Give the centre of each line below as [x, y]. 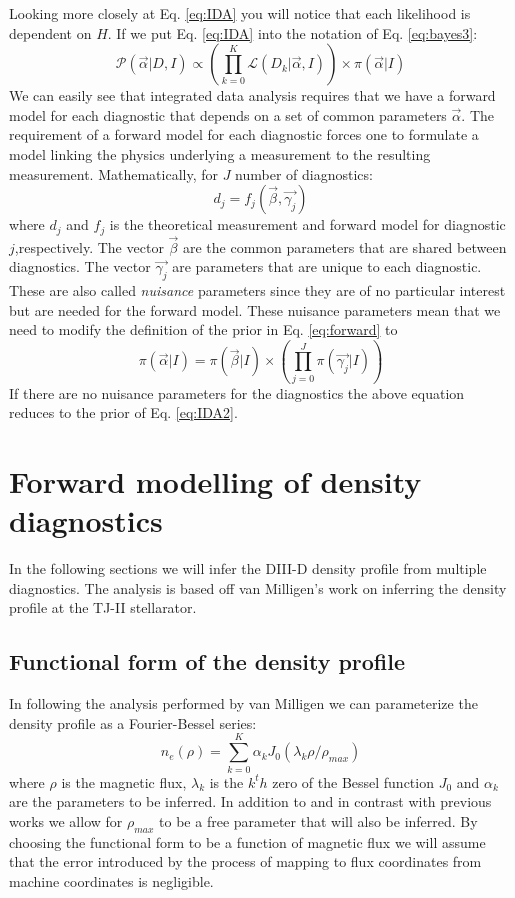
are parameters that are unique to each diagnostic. [327, 266]
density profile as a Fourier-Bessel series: [133, 722]
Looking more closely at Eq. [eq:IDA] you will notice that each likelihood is [240, 13]
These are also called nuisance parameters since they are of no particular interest [257, 290]
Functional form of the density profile [207, 661]
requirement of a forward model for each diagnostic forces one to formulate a [244, 134]
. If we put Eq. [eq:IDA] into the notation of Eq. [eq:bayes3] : [292, 32]
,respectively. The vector [89, 246]
